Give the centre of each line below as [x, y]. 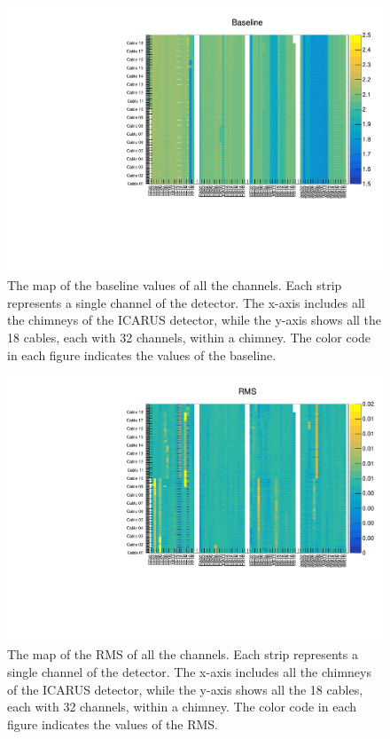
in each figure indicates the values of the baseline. [142, 354]
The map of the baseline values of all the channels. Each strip [175, 285]
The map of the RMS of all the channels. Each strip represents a [183, 654]
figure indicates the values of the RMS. [113, 723]
